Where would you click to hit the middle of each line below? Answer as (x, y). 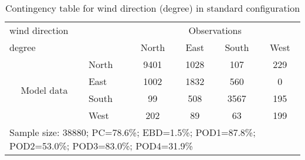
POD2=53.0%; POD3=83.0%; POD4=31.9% (101, 146)
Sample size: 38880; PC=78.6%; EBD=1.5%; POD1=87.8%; (133, 132)
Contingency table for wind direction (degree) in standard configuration (152, 8)
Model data (44, 90)
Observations (215, 30)
